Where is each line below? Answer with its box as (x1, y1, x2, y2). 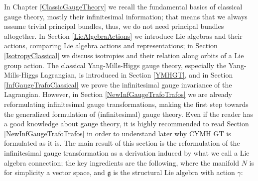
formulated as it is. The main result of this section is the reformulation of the (4, 138, 240, 148)
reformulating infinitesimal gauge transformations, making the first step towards (4, 98, 249, 109)
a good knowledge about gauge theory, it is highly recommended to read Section (4, 118, 249, 129)
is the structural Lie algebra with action (113, 167, 235, 178)
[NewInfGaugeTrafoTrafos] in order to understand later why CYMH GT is (4, 128, 231, 138)
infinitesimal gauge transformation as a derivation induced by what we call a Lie (4, 147, 250, 158)
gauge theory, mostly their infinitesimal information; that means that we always (4, 11, 248, 21)
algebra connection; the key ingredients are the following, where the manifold (4, 157, 239, 168)
